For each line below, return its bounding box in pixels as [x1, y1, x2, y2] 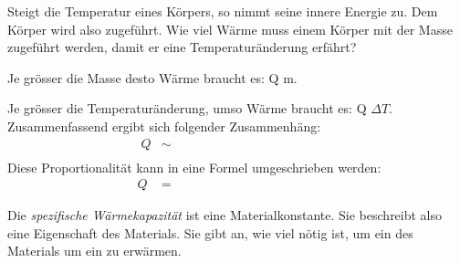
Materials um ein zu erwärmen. [7, 241, 182, 260]
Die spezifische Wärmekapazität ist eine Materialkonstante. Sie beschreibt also [7, 205, 443, 225]
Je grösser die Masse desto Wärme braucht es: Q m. [7, 68, 298, 87]
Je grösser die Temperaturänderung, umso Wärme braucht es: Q [7, 99, 367, 118]
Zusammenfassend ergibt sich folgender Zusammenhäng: [7, 116, 321, 135]
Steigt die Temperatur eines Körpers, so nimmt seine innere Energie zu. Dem [7, 2, 438, 20]
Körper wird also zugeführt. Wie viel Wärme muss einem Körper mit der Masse [7, 19, 453, 38]
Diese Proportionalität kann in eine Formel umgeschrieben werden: [7, 157, 382, 176]
